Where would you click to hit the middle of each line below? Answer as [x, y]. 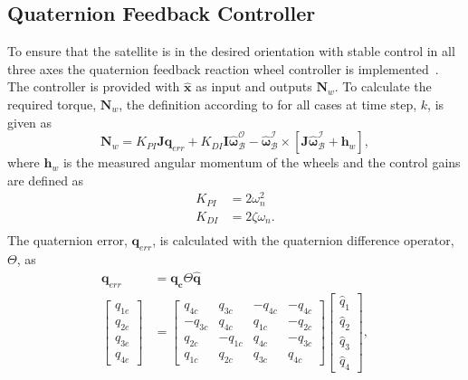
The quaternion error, [67, 240]
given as [30, 122]
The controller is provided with [94, 86]
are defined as [46, 180]
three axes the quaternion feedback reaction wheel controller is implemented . [223, 68]
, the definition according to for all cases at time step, [268, 104]
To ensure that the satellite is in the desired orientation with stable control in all [231, 51]
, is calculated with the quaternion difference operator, [303, 240]
